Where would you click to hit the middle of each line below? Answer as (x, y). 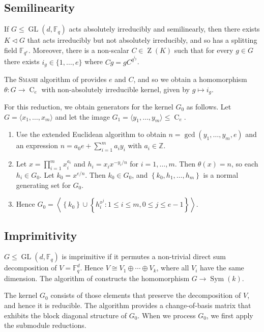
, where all (173, 268)
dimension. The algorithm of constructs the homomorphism (97, 278)
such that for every (204, 50)
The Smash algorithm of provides (55, 79)
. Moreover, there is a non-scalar (79, 50)
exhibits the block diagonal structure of (65, 315)
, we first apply (230, 315)
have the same (222, 268)
